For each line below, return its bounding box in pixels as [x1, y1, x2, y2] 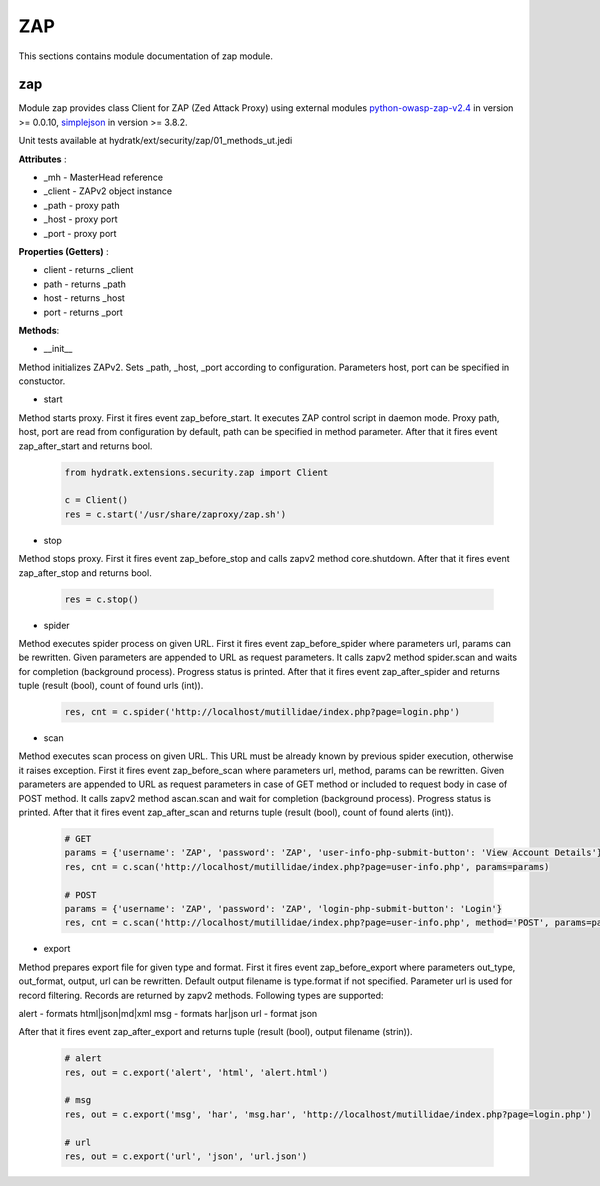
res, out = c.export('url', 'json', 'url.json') [64, 1151, 308, 1162]
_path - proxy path [43, 199, 120, 211]
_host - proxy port [43, 213, 118, 225]
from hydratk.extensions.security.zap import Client [64, 466, 329, 478]
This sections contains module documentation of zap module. [18, 50, 274, 62]
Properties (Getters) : [18, 245, 109, 257]
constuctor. [18, 375, 66, 387]
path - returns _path [43, 278, 127, 290]
